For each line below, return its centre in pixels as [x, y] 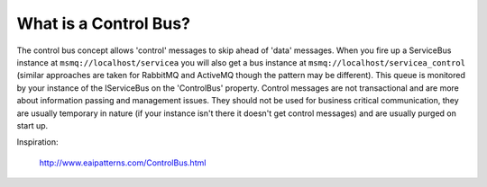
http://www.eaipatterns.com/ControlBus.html [123, 163]
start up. [32, 125]
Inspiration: [37, 142]
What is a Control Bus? [104, 23]
